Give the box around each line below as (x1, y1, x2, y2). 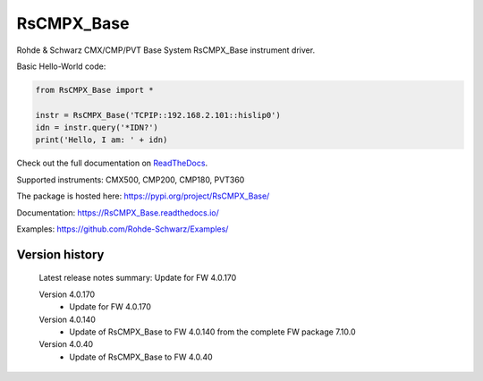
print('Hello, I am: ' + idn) (35, 135, 168, 145)
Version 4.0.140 (38, 314, 96, 325)
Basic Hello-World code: (16, 61, 106, 72)
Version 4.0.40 (38, 339, 94, 350)
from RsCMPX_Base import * (35, 85, 154, 95)
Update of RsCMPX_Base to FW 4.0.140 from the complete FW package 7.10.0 (69, 326, 357, 337)
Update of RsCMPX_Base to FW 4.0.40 (69, 351, 214, 362)
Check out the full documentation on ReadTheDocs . (16, 157, 208, 169)
